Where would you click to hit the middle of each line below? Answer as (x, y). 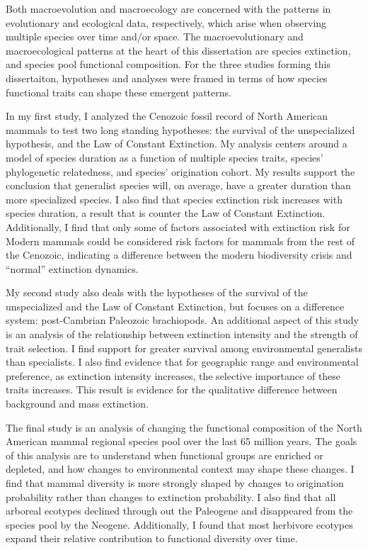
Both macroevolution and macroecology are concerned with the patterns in (168, 9)
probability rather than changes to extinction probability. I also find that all (171, 496)
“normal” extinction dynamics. (72, 268)
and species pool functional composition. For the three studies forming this (168, 64)
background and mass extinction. (77, 404)
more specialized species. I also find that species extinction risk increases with (174, 199)
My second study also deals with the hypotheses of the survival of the (157, 292)
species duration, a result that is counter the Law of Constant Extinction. (166, 213)
